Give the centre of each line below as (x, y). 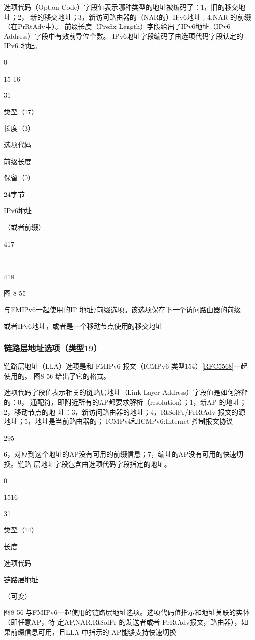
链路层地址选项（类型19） (53, 348)
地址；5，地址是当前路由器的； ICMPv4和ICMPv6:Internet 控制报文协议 (119, 421)
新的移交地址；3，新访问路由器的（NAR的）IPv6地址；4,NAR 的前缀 (140, 16)
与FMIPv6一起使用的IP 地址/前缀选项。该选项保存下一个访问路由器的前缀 (123, 309)
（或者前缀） (25, 227)
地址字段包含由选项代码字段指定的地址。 (106, 464)
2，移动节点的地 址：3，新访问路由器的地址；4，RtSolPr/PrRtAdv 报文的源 (125, 411)
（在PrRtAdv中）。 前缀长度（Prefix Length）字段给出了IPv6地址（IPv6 (117, 26)
